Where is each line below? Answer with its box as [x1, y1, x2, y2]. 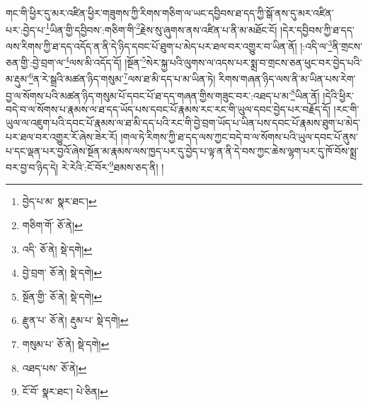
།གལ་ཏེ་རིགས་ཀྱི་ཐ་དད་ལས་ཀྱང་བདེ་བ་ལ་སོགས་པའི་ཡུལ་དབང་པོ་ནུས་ [120, 129, 358, 144]
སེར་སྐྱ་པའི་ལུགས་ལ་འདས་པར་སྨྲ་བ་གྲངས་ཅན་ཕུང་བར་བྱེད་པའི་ [146, 54, 362, 69]
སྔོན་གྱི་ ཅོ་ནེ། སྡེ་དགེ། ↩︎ [22, 289, 103, 303]
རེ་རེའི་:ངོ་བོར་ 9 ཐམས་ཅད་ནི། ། [61, 158, 164, 174]
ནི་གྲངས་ [332, 38, 362, 53]
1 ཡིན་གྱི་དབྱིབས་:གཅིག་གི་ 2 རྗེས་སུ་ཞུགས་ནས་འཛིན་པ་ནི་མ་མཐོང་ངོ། [45, 20, 277, 37]
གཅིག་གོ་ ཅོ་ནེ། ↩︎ [22, 218, 83, 233]
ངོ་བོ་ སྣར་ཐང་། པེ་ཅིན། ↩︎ [22, 384, 108, 399]
